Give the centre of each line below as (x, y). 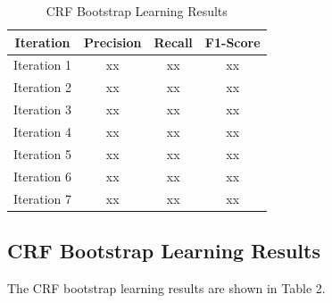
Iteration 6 (42, 176)
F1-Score (232, 42)
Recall (173, 42)
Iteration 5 (42, 153)
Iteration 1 (42, 65)
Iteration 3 (42, 109)
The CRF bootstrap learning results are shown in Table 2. (166, 287)
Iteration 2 (42, 87)
